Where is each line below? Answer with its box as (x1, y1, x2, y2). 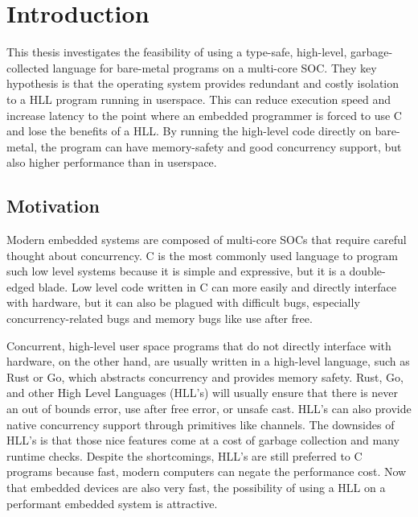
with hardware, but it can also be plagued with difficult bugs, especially (6, 294, 360, 311)
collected (6, 59, 49, 76)
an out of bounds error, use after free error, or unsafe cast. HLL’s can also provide (6, 400, 412, 417)
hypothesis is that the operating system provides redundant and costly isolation (6, 75, 400, 92)
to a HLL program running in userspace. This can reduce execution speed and (6, 90, 391, 107)
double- (349, 263, 386, 279)
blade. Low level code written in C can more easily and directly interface (38, 278, 396, 295)
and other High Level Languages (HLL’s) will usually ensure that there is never (6, 384, 399, 401)
